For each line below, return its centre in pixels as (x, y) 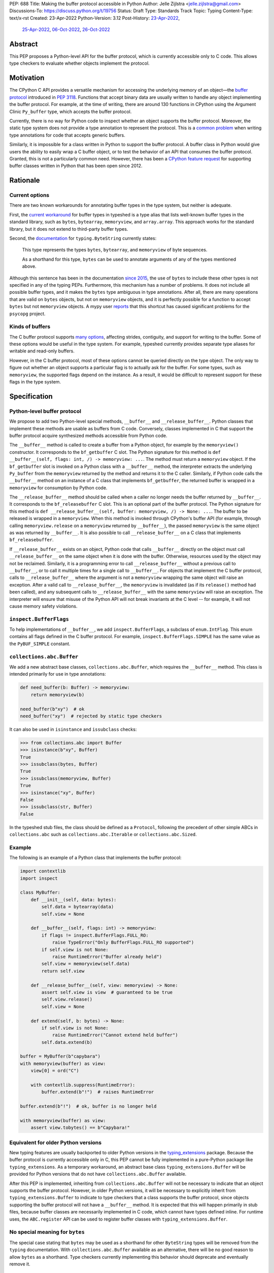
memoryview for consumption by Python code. (58, 488)
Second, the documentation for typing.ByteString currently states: (83, 238)
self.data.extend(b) (67, 1042)
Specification (31, 396)
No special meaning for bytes (47, 1232)
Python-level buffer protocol (45, 411)
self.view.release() (67, 1000)
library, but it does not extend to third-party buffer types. (69, 229)
